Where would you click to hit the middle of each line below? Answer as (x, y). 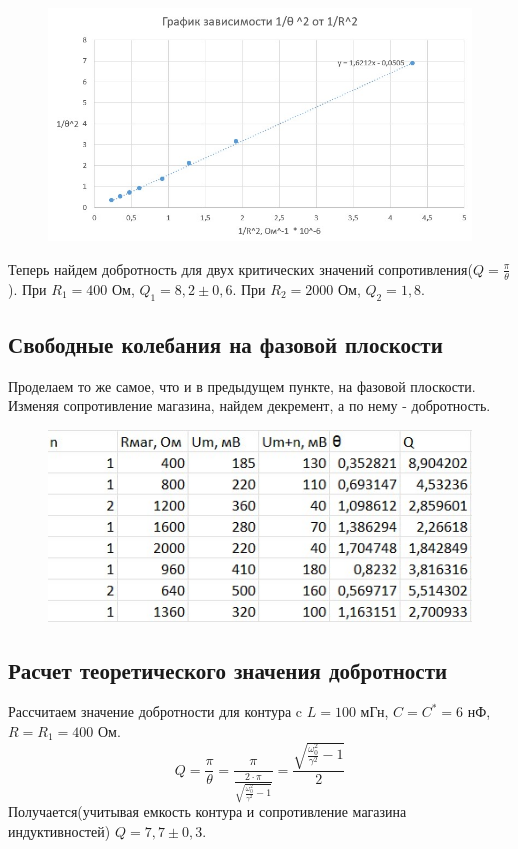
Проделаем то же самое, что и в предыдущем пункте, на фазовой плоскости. (242, 385)
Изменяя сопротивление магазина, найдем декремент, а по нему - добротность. (249, 405)
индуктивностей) (59, 830)
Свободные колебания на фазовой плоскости (225, 343)
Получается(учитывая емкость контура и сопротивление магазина (207, 811)
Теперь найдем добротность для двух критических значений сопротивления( (240, 268)
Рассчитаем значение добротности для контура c (155, 711)
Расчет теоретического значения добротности (228, 669)
